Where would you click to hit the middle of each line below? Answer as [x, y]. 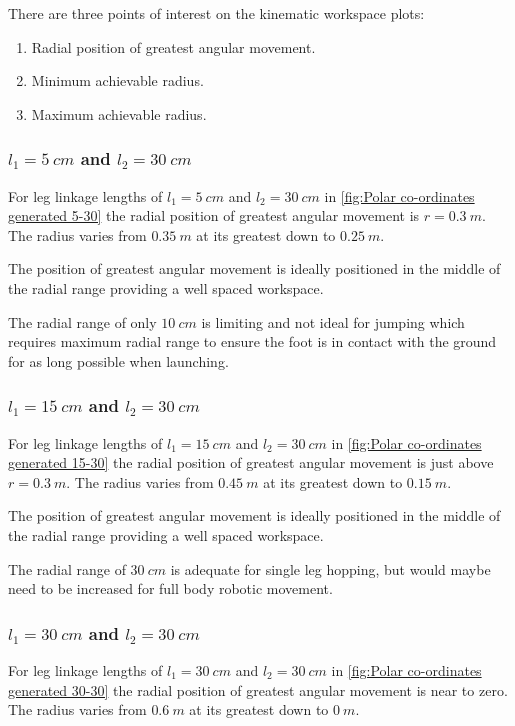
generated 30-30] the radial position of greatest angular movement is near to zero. [258, 689]
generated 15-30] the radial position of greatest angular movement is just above [251, 462]
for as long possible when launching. [118, 360]
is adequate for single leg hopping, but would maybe [330, 568]
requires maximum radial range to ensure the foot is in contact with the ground [252, 341]
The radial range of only [82, 321]
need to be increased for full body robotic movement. [170, 588]
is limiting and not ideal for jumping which [333, 321]
